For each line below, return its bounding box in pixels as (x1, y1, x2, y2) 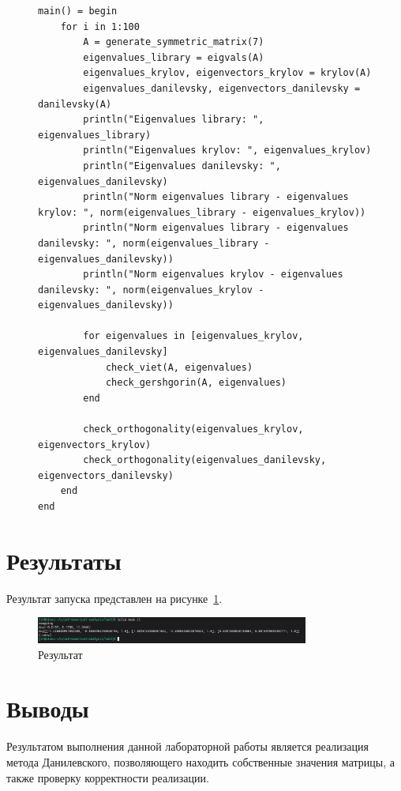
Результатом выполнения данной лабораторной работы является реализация (6, 738, 369, 755)
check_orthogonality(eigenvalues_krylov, (83, 424, 304, 435)
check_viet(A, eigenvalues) (105, 361, 253, 373)
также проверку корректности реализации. (6, 769, 209, 785)
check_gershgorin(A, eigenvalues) (105, 377, 287, 389)
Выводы (6, 692, 89, 725)
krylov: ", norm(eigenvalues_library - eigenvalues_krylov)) (38, 206, 366, 218)
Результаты (6, 544, 122, 576)
